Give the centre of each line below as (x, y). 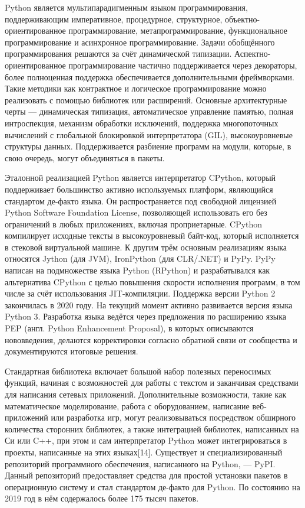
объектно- (243, 19)
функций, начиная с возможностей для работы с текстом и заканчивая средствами (152, 382)
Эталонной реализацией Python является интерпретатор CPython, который (140, 178)
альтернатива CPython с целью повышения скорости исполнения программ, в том (152, 281)
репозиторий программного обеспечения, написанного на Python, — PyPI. (140, 463)
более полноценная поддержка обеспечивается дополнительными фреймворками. (150, 76)
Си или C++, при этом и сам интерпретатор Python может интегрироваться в (146, 440)
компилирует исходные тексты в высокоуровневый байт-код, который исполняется (152, 235)
